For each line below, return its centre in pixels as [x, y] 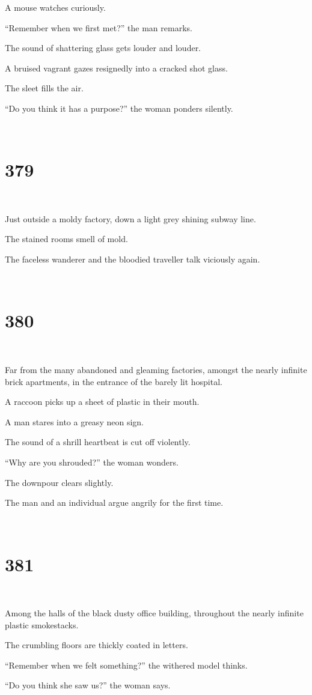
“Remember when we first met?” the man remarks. [99, 27]
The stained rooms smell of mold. [66, 239]
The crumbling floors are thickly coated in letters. [96, 645]
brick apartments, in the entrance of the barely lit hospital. [114, 381]
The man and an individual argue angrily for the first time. [114, 502]
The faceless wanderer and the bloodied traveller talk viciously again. [133, 259]
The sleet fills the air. [44, 88]
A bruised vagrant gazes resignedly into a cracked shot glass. [116, 68]
